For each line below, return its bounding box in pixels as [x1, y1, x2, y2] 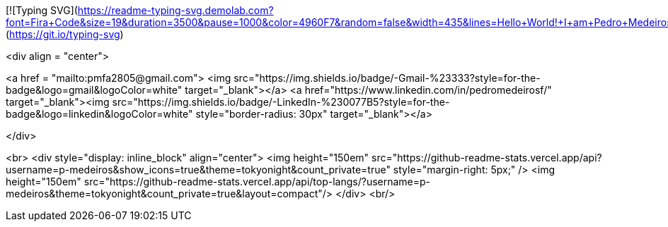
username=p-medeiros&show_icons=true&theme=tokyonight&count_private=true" [6, 164, 391, 176]
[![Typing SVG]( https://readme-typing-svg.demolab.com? [6, 4, 274, 16]
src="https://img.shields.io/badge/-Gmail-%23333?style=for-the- [234, 72, 541, 84]
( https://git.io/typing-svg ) [6, 28, 124, 40]
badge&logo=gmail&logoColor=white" [6, 84, 183, 96]
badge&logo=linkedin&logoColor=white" [6, 108, 193, 120]
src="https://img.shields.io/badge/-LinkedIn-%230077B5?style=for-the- [112, 96, 450, 108]
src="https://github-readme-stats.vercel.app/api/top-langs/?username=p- [83, 176, 431, 188]
